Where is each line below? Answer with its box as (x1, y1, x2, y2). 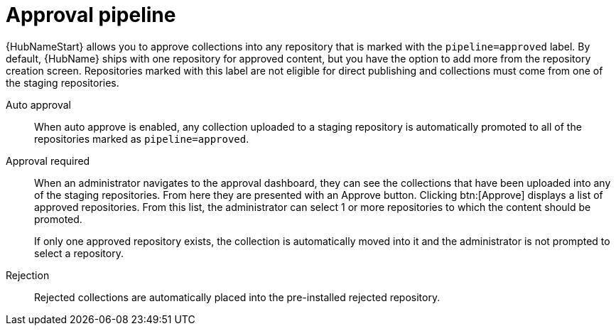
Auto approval (6, 98, 71, 111)
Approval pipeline (6, 3, 176, 27)
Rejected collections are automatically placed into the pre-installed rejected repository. (34, 291, 441, 303)
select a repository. (34, 246, 124, 259)
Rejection (6, 268, 50, 281)
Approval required (6, 154, 90, 167)
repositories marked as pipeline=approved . (34, 132, 249, 145)
